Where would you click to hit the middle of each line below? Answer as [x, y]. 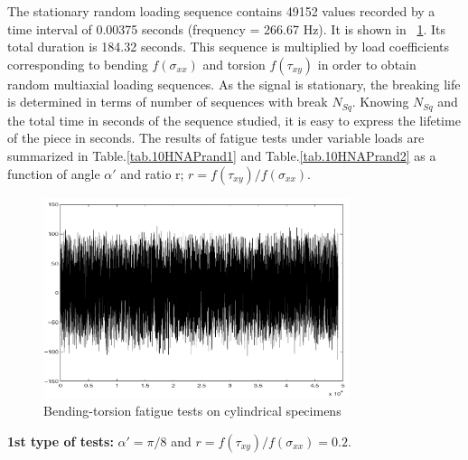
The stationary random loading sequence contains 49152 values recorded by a [221, 11]
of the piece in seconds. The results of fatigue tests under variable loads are [216, 138]
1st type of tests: [61, 441]
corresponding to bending [78, 64]
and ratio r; [152, 173]
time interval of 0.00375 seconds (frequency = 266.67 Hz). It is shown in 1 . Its [226, 28]
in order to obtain [367, 64]
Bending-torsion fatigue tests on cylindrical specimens [192, 411]
